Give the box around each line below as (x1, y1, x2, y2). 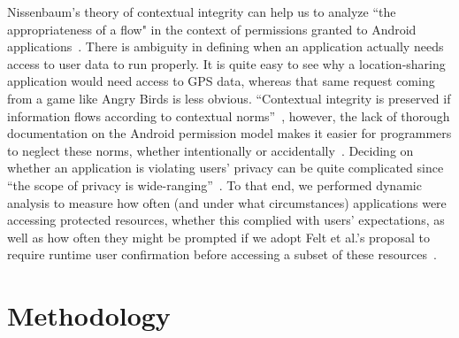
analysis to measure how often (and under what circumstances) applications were (7, 193, 447, 211)
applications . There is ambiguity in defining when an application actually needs (7, 37, 444, 56)
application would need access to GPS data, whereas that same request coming (7, 72, 435, 90)
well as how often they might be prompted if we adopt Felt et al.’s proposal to (7, 227, 431, 246)
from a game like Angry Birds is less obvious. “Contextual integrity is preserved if (7, 88, 451, 107)
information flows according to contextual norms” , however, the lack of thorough (7, 106, 450, 125)
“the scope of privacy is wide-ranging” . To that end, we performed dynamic (7, 175, 422, 194)
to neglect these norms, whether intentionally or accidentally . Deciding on (7, 141, 414, 159)
